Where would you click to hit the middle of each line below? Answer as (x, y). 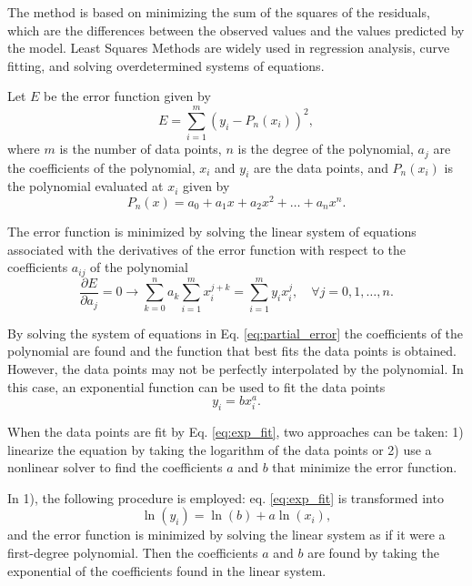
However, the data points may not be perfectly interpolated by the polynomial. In (236, 368)
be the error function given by (127, 96)
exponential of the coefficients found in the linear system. (167, 570)
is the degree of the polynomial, (326, 149)
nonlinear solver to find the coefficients (115, 467)
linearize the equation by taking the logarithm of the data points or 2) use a (220, 449)
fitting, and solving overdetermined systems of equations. (166, 65)
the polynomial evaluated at (85, 186)
